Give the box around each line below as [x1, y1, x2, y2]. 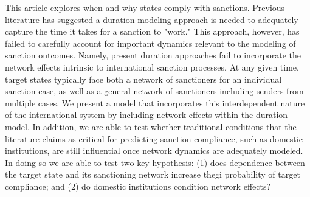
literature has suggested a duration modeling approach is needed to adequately [5, 13, 298, 26]
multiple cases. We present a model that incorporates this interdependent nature [5, 96, 305, 109]
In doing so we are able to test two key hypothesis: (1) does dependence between [5, 156, 305, 168]
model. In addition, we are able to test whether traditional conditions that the [5, 120, 297, 133]
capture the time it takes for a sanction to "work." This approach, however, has [5, 25, 300, 38]
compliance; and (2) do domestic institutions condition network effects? [5, 179, 271, 192]
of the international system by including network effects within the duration [5, 108, 288, 121]
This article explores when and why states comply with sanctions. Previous [5, 1, 285, 13]
